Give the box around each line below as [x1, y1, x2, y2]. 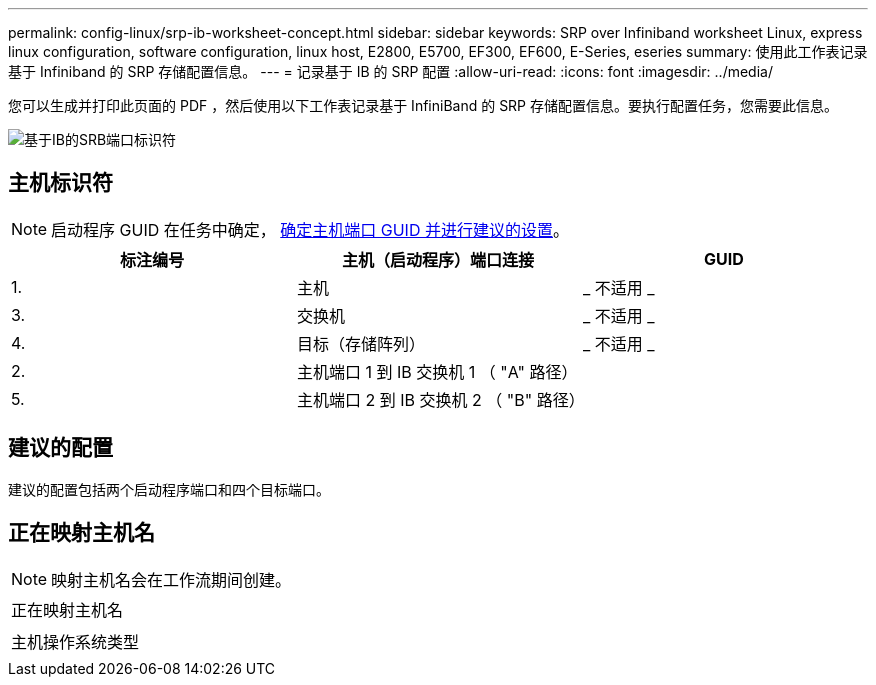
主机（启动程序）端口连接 [341, 249, 534, 270]
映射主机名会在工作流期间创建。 [51, 569, 292, 590]
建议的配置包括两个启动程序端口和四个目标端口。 [8, 480, 330, 498]
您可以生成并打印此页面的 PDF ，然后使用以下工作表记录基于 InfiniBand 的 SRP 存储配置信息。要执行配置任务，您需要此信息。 [8, 97, 838, 114]
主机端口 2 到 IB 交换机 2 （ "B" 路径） [296, 389, 585, 410]
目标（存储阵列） [296, 333, 425, 354]
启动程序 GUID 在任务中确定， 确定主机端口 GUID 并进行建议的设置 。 [51, 219, 569, 240]
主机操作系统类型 [11, 631, 140, 652]
